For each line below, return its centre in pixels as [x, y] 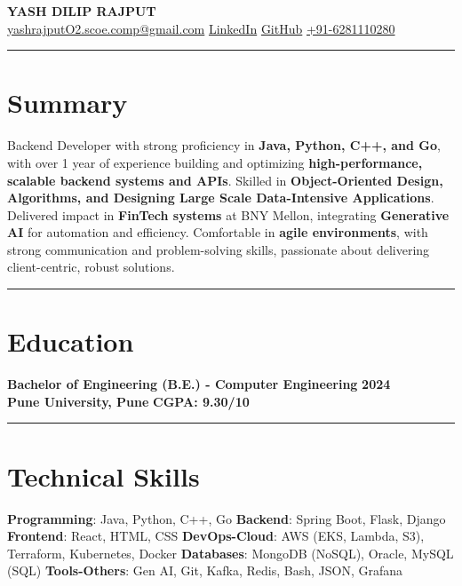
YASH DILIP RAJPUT [82, 11]
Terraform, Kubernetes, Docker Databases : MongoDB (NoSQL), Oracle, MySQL [231, 553]
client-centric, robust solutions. [91, 267]
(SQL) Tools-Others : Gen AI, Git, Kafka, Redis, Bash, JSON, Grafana [205, 570]
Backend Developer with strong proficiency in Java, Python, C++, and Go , [224, 145]
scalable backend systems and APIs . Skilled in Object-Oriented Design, [225, 180]
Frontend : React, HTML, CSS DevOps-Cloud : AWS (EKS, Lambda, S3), [216, 536]
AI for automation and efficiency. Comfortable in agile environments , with [218, 232]
